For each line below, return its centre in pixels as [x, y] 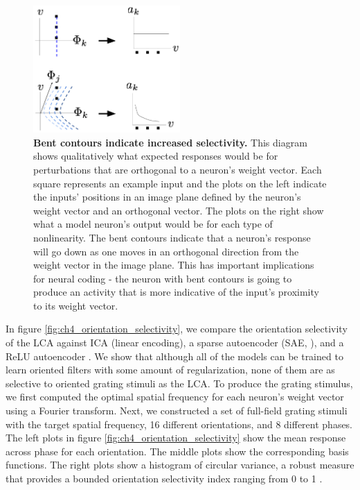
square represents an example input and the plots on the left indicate [180, 183]
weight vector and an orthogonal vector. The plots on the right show [179, 210]
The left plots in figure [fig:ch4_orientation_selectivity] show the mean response [176, 438]
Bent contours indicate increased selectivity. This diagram [170, 142]
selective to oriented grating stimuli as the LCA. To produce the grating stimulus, [179, 383]
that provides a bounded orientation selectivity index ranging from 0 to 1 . [164, 478]
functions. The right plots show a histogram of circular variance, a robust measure [180, 465]
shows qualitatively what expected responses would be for [156, 156]
